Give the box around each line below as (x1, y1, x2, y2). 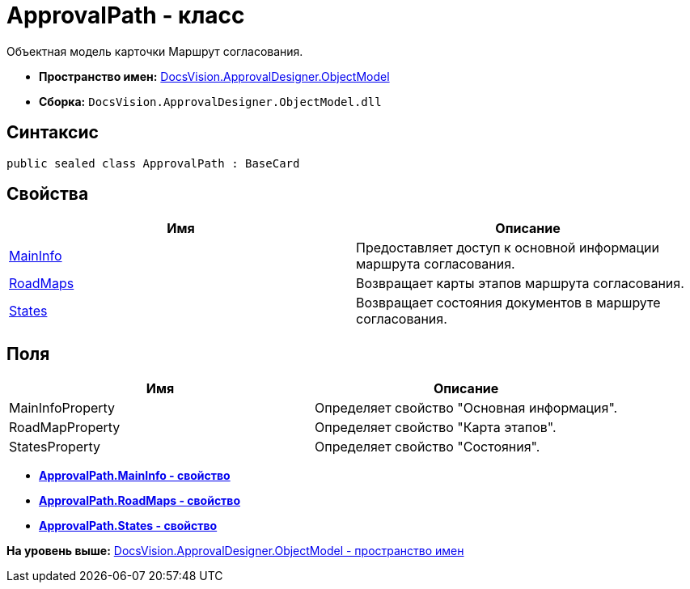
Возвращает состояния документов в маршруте (356, 294, 661, 311)
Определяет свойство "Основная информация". (315, 400, 618, 417)
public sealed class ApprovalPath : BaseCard (6, 156, 300, 170)
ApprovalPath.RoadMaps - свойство (39, 494, 241, 508)
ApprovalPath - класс (6, 2, 245, 29)
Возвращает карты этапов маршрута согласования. (356, 275, 684, 292)
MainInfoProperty (9, 400, 116, 417)
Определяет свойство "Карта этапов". (315, 419, 557, 436)
